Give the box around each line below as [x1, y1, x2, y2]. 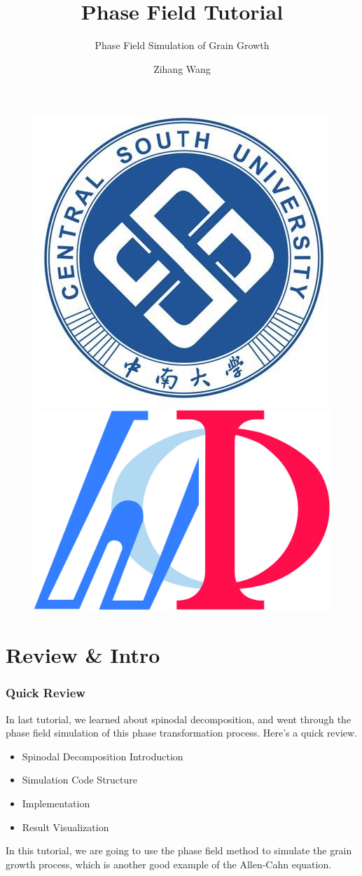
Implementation [22, 796, 90, 810]
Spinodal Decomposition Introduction [22, 748, 183, 763]
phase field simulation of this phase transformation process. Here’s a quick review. [6, 725, 358, 740]
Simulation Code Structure [22, 772, 138, 787]
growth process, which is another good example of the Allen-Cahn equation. [6, 856, 332, 871]
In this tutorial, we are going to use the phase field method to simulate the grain [6, 843, 352, 858]
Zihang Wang [153, 61, 211, 76]
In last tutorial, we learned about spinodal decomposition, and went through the [6, 711, 351, 726]
